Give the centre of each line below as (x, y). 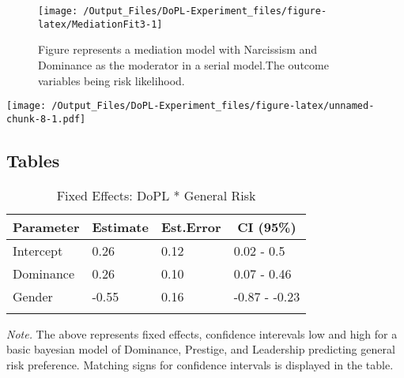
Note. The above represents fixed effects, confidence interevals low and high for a (202, 333)
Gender (33, 296)
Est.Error (191, 226)
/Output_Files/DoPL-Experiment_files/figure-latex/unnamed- (213, 106)
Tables (33, 160)
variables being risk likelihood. (111, 80)
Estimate (120, 226)
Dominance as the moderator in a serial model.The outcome (183, 64)
